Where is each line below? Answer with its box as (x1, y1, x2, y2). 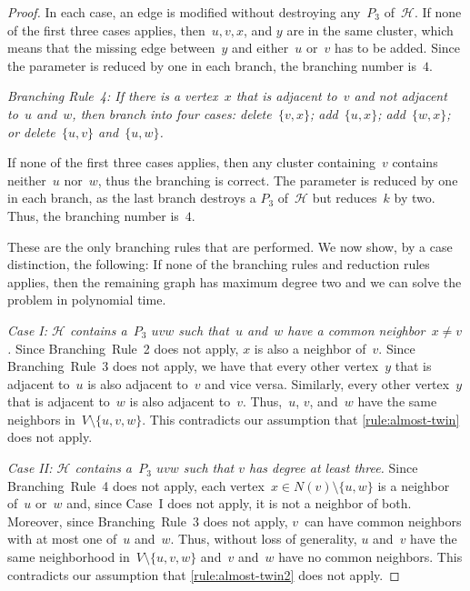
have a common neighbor (287, 320, 425, 339)
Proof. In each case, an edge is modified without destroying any (7, 3, 361, 21)
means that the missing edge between (7, 38, 215, 57)
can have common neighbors (305, 511, 462, 530)
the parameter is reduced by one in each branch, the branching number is (7, 55, 416, 75)
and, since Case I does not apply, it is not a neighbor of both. (66, 494, 412, 513)
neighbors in (7, 409, 75, 428)
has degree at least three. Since (249, 458, 418, 477)
